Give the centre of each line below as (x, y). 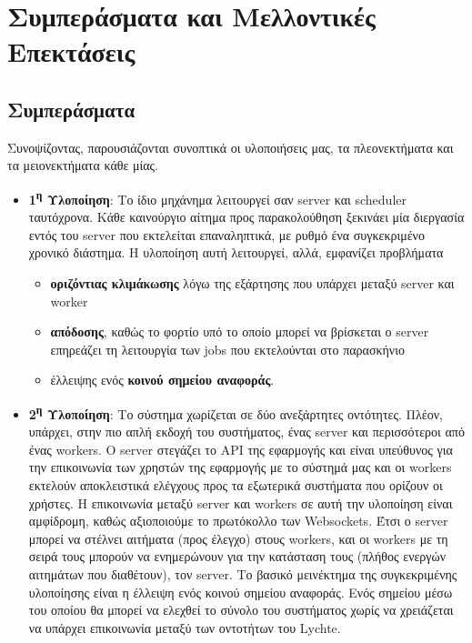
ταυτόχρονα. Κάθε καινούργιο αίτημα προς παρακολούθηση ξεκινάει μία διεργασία (246, 217)
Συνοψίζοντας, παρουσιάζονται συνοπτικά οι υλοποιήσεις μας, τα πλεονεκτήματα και (231, 147)
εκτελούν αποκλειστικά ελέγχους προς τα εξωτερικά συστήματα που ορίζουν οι (236, 484)
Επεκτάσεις (71, 51)
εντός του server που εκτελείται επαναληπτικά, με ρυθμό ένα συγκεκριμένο (226, 234)
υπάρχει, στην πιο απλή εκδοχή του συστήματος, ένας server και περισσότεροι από (246, 432)
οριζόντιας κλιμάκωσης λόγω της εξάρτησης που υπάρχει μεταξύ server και (252, 282)
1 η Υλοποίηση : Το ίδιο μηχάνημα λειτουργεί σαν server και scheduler (217, 197)
